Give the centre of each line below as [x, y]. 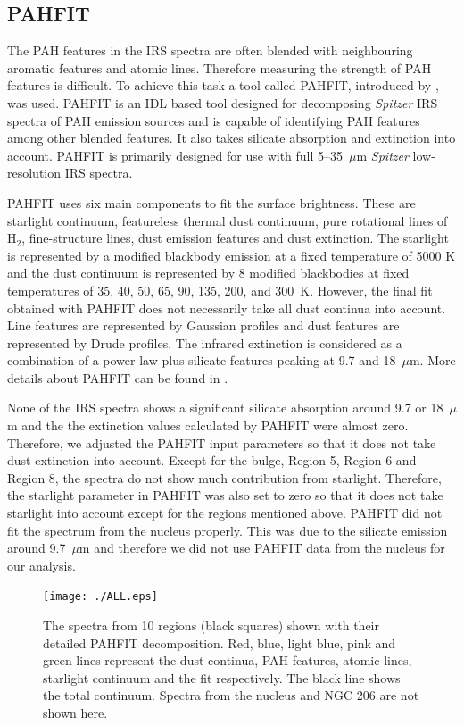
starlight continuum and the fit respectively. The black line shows [222, 677]
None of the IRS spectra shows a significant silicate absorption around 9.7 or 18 [225, 408]
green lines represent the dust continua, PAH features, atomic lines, [228, 660]
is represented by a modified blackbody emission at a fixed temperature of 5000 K [232, 255]
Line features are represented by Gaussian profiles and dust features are [203, 325]
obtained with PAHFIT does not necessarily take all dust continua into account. [227, 308]
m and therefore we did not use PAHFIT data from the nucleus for [262, 548]
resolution [34, 173]
